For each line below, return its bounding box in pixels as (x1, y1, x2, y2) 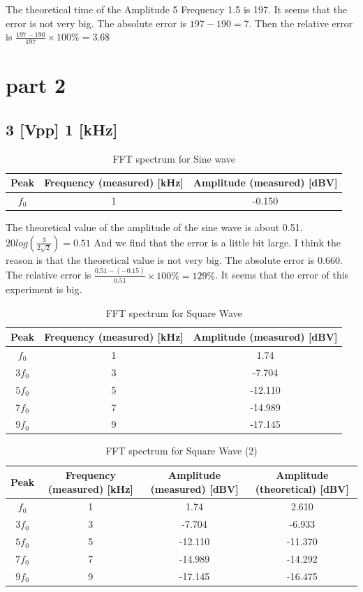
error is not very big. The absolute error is (6, 15, 187, 30)
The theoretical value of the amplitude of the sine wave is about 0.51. (6, 220, 303, 235)
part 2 (6, 71, 66, 99)
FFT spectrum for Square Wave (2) (105, 443, 258, 458)
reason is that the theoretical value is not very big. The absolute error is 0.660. (6, 252, 343, 267)
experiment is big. (6, 281, 82, 296)
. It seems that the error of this (215, 267, 349, 282)
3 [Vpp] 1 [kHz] (6, 118, 118, 140)
